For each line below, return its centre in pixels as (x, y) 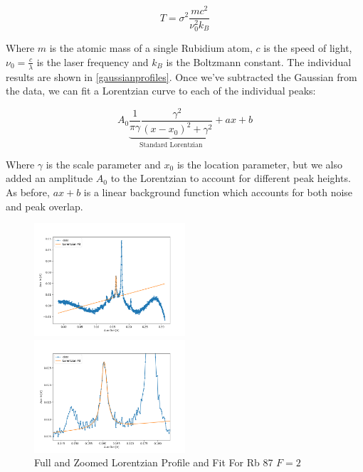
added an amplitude (49, 178)
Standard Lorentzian (171, 145)
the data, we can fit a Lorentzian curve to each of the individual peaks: (161, 91)
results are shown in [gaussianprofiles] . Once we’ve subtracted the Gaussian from (181, 76)
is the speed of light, (308, 48)
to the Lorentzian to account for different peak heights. (231, 178)
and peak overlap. (44, 206)
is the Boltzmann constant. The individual (259, 61)
